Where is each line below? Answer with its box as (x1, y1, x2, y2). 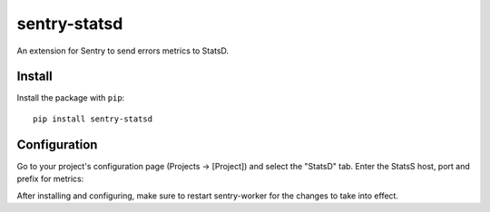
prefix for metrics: (16, 173, 84, 185)
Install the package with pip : (16, 92, 125, 103)
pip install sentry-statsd (33, 113, 153, 124)
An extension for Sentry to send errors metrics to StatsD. (16, 45, 230, 56)
